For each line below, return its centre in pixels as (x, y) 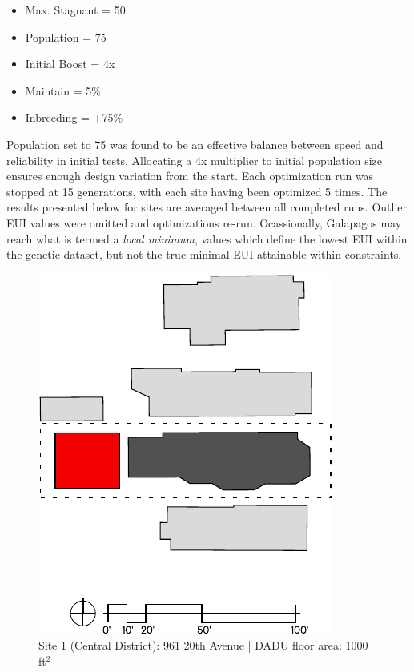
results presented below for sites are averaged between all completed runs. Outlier (207, 207)
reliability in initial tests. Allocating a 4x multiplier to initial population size (194, 160)
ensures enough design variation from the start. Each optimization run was (190, 176)
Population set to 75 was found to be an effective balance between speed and (195, 144)
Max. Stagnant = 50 (75, 10)
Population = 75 (66, 36)
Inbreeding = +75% (74, 117)
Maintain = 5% (63, 90)
